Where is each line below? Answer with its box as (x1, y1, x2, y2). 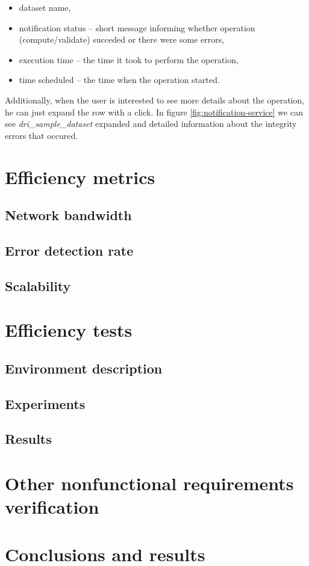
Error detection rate (5, 241, 134, 259)
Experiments (5, 394, 86, 413)
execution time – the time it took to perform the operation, (19, 53, 239, 66)
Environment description (5, 358, 163, 377)
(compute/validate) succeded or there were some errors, (19, 33, 225, 46)
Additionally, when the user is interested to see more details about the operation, (5, 93, 305, 106)
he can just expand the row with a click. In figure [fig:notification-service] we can (5, 105, 303, 118)
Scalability (5, 276, 71, 295)
